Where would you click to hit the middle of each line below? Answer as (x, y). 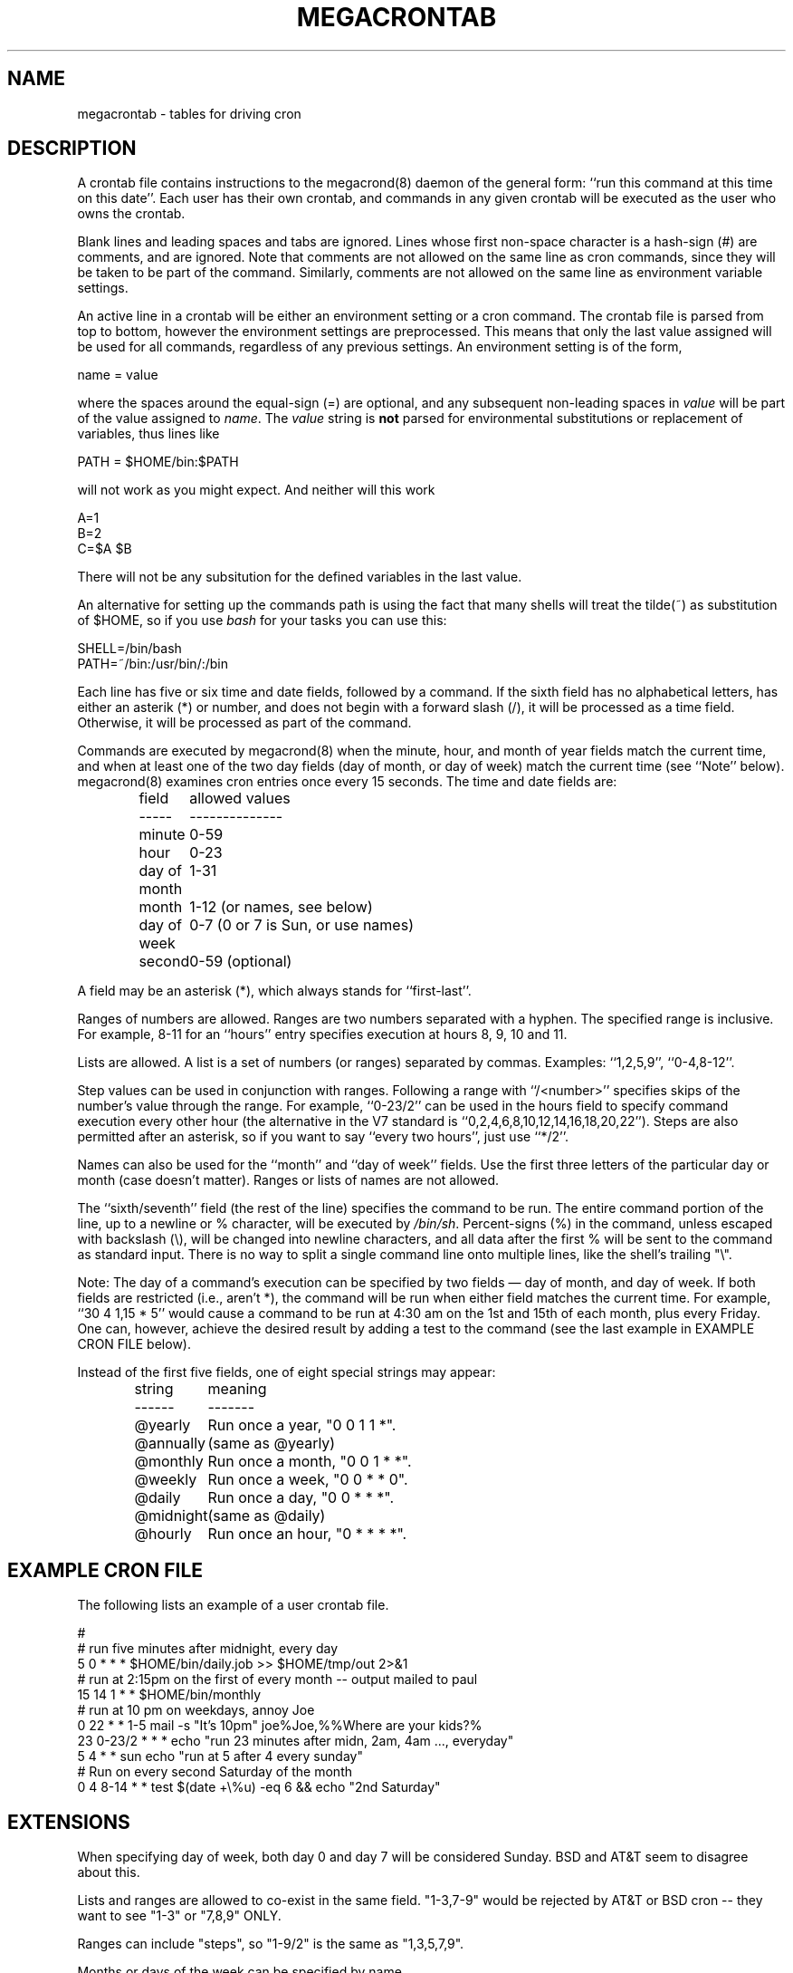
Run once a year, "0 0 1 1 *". (302, 1425)
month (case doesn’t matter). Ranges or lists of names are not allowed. (288, 1180)
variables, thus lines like (148, 434)
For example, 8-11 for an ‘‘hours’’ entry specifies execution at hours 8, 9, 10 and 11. (322, 1035)
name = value (118, 375)
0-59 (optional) (241, 962)
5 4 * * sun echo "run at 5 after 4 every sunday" (220, 1756)
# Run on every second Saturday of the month (215, 1772)
